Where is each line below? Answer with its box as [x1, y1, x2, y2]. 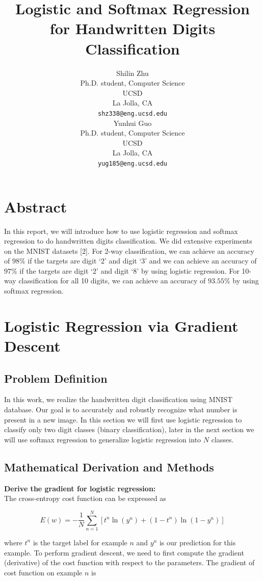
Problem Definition [4, 370, 108, 386]
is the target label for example [33, 537, 127, 547]
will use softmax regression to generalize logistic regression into [4, 434, 201, 444]
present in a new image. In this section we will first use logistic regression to [4, 414, 242, 425]
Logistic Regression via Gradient [4, 315, 239, 336]
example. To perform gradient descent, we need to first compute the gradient [4, 547, 244, 558]
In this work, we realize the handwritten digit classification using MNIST [4, 394, 233, 405]
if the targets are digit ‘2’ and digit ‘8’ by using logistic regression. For [19, 265, 240, 276]
